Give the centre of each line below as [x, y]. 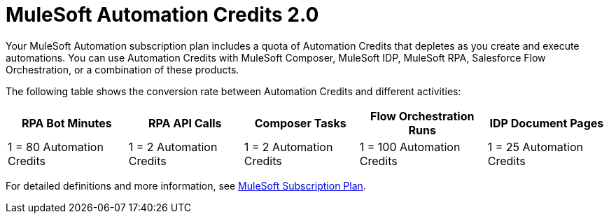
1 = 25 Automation [535, 147]
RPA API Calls [185, 123]
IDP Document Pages [547, 123]
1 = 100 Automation [410, 147]
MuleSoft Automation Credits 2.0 [162, 15]
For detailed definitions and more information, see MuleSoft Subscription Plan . [186, 185]
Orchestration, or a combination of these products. [122, 69]
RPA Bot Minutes [67, 123]
